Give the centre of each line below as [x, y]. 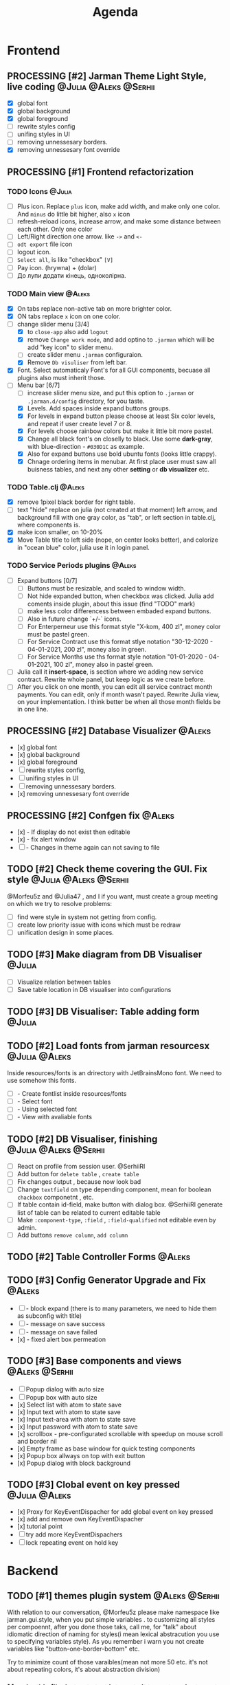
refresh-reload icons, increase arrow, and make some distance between [119, 221]
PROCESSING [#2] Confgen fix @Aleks [91, 815]
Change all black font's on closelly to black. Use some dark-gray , [120, 439]
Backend [33, 1571]
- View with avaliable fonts [55, 1117]
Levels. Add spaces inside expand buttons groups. [99, 408]
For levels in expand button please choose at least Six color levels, [121, 416]
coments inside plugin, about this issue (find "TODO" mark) [111, 604]
